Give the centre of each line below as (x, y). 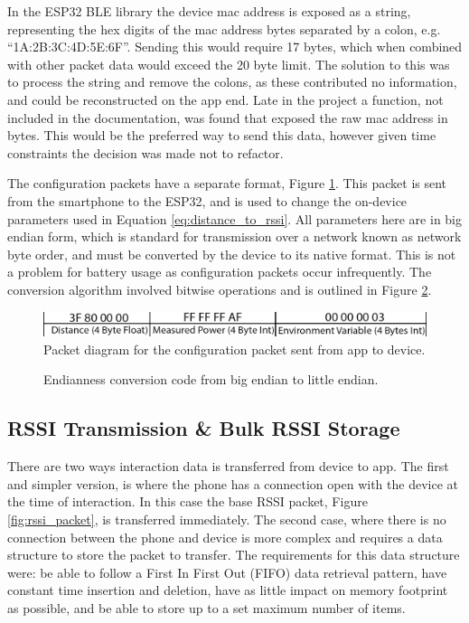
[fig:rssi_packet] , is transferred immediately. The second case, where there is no (227, 519)
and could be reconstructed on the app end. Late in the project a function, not (225, 99)
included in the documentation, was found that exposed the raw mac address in (228, 117)
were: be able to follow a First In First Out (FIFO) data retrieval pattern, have (227, 572)
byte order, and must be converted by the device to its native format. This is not (232, 254)
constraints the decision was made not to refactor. (145, 152)
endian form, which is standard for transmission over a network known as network (234, 236)
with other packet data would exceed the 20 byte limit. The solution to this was (229, 64)
